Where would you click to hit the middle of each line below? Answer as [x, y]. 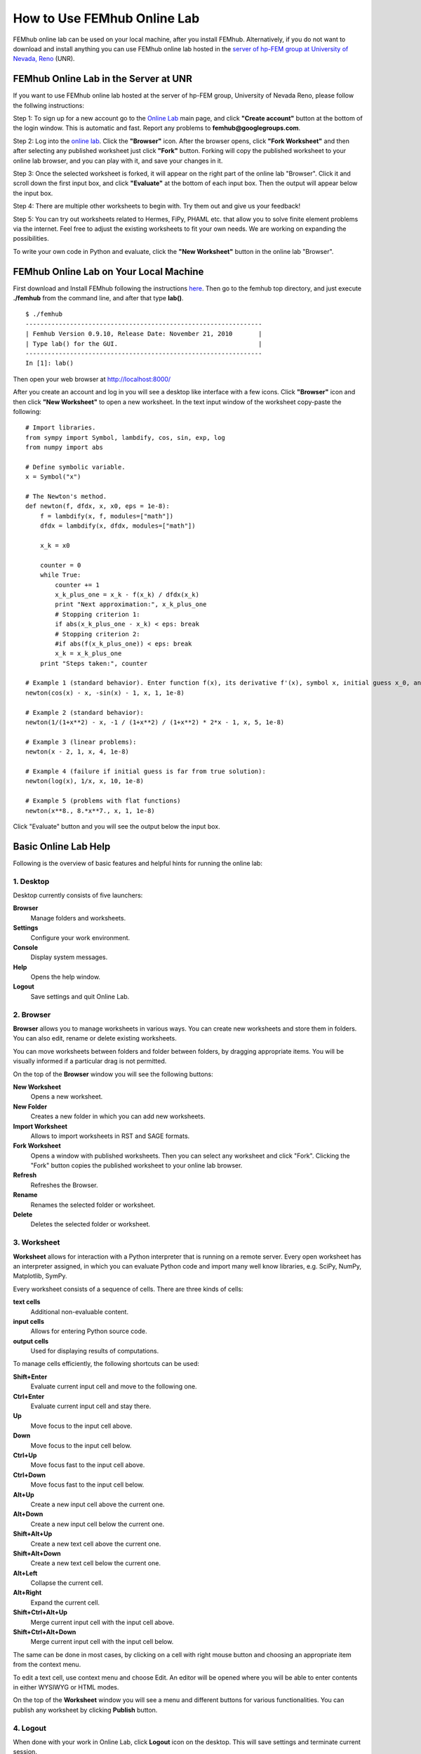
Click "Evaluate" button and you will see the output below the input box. [116, 826]
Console [26, 947]
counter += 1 [77, 585]
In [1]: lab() [49, 363]
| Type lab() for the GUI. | [144, 343]
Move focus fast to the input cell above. [88, 1465]
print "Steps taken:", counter [94, 663]
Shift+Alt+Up [33, 1534]
